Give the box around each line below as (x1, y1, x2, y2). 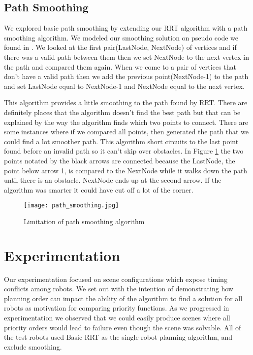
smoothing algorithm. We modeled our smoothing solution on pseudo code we (4, 32, 239, 42)
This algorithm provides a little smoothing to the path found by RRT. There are (4, 97, 248, 108)
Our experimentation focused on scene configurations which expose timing (4, 274, 227, 284)
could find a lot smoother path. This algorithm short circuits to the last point (4, 136, 239, 146)
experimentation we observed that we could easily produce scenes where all (4, 313, 230, 323)
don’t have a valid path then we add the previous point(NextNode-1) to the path (4, 71, 249, 81)
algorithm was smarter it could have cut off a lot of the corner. (4, 184, 193, 195)
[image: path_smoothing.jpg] (24, 202, 119, 209)
